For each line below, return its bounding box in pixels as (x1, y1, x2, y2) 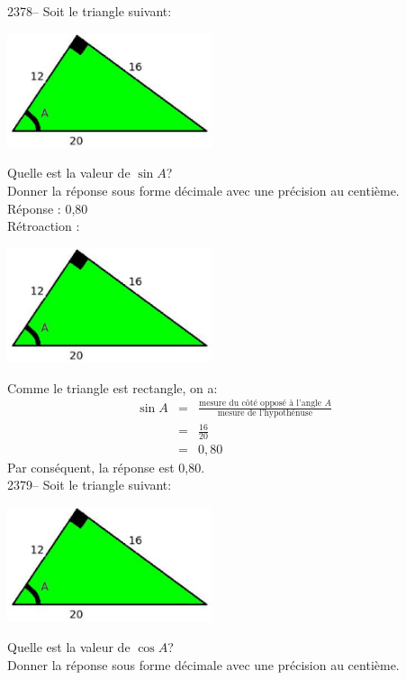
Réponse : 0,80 (7, 198, 88, 217)
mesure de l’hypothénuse (217, 409, 313, 418)
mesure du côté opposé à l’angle (198, 399, 322, 409)
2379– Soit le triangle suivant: (7, 475, 172, 494)
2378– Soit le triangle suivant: (7, 2, 172, 20)
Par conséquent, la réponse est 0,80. (7, 457, 205, 476)
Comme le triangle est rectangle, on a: (7, 378, 218, 397)
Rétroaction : (7, 216, 80, 235)
